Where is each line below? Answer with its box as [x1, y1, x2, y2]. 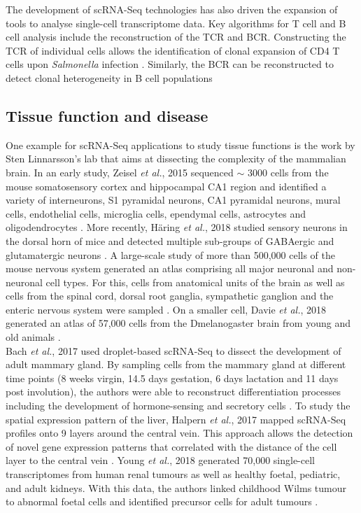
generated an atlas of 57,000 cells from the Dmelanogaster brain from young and [6, 316, 351, 330]
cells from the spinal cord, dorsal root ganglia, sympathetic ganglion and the [6, 288, 334, 303]
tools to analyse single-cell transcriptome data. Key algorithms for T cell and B [6, 15, 346, 30]
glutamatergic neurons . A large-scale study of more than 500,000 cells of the [6, 247, 335, 262]
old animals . [6, 330, 61, 344]
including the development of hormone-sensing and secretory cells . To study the [6, 398, 351, 413]
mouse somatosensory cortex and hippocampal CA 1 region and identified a [6, 178, 327, 193]
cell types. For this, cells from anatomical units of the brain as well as [45, 274, 345, 289]
